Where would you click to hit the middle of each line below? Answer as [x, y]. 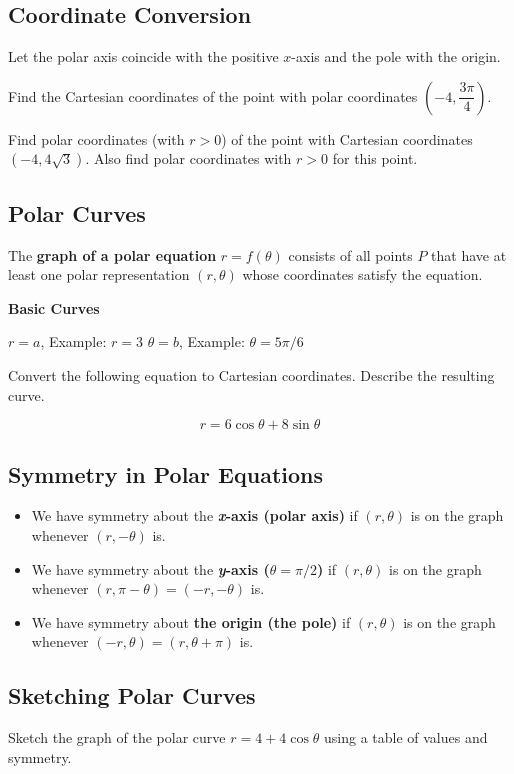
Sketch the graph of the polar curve [117, 737]
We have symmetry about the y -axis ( [150, 568]
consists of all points [350, 254]
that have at [469, 254]
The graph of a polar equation [112, 254]
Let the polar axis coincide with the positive [143, 56]
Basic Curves [54, 307]
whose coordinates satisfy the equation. [362, 274]
